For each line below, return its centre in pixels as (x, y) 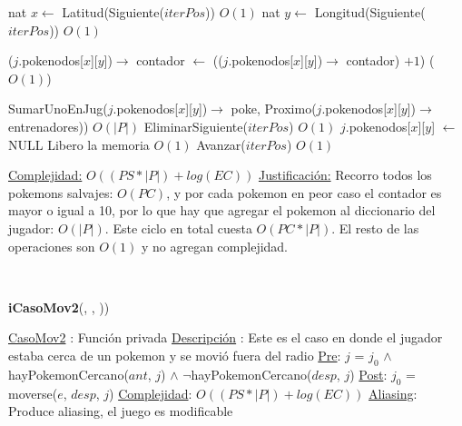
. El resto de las (375, 228)
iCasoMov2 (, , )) (59, 307)
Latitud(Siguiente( (113, 12)
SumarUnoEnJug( (58, 109)
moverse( (33, 393)
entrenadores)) (49, 126)
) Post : (369, 374)
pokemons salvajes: (61, 192)
